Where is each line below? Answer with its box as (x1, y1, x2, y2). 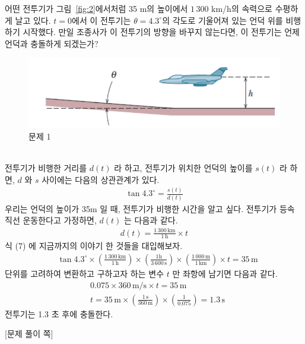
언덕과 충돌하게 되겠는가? (5, 37, 99, 49)
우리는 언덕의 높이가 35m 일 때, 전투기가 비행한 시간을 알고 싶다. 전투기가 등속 (5, 202, 295, 214)
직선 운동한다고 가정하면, (5, 214, 97, 226)
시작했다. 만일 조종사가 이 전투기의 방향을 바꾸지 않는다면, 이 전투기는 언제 (23, 26, 300, 38)
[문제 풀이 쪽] (5, 327, 53, 340)
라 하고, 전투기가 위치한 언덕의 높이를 (114, 161, 253, 173)
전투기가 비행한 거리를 (5, 161, 87, 173)
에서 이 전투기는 (72, 14, 131, 26)
